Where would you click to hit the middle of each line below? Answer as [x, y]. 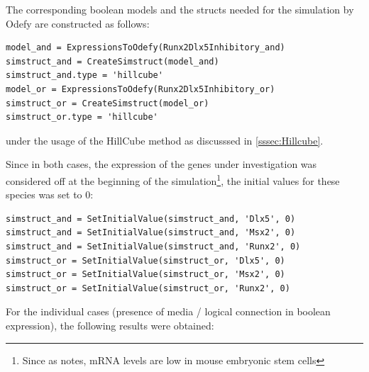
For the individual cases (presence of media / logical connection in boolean [168, 311]
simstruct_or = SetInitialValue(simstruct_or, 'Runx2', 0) [148, 288]
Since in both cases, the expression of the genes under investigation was [161, 164]
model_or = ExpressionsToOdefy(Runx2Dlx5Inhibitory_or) [141, 89]
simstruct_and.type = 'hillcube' [84, 75]
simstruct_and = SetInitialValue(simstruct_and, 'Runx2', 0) [153, 246]
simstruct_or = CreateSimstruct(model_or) [108, 103]
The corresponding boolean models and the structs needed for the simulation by [180, 9]
